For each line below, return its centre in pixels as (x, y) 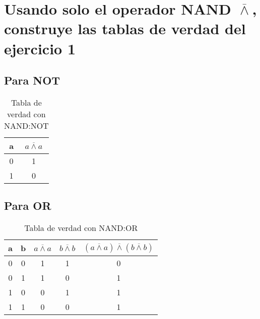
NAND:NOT (26, 125)
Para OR (28, 206)
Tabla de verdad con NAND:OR (81, 228)
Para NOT (32, 80)
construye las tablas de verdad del (125, 28)
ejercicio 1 (40, 48)
